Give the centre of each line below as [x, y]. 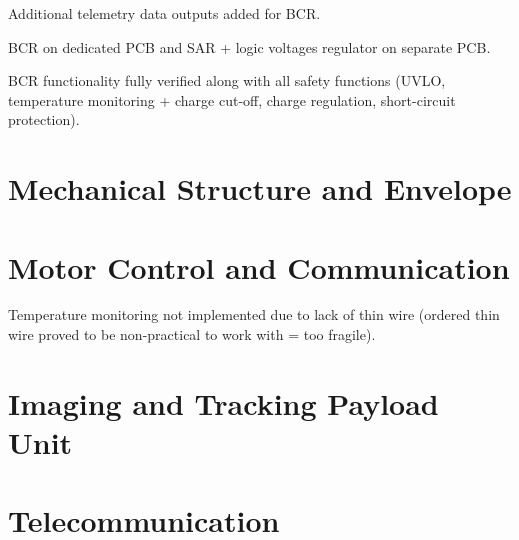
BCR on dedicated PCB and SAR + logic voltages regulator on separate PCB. [249, 46]
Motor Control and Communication [259, 266]
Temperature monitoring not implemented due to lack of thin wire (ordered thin [254, 314]
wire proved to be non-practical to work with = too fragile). [192, 334]
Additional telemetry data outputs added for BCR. [164, 13]
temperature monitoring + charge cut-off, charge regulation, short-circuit [232, 99]
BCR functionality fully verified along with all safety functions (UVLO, [227, 80]
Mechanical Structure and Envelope [260, 188]
